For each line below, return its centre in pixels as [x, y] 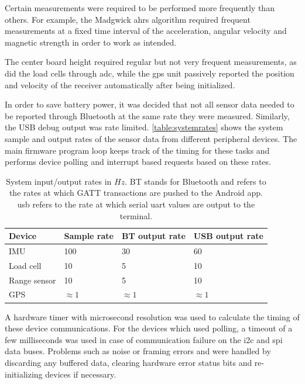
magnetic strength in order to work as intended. [91, 42]
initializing [24, 374]
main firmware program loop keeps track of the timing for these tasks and [137, 150]
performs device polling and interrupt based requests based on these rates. [138, 162]
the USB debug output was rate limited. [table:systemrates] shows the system [144, 127]
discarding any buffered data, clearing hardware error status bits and [128, 362]
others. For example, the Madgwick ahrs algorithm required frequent [128, 19]
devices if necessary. [81, 374]
